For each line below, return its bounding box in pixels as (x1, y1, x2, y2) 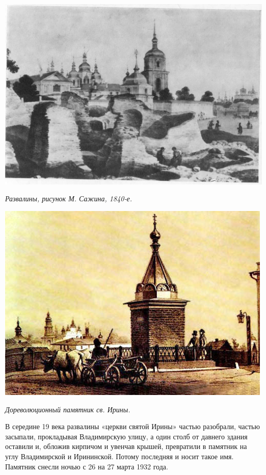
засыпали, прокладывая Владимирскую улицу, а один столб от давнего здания (5, 431, 248, 441)
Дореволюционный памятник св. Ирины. (5, 404, 130, 414)
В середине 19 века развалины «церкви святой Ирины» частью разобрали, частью (5, 421, 260, 432)
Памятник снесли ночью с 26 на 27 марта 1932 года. (5, 461, 168, 471)
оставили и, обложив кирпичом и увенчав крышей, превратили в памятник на (5, 441, 247, 452)
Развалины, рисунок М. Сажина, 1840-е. (5, 193, 132, 204)
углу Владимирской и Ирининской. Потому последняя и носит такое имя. (5, 451, 234, 462)
